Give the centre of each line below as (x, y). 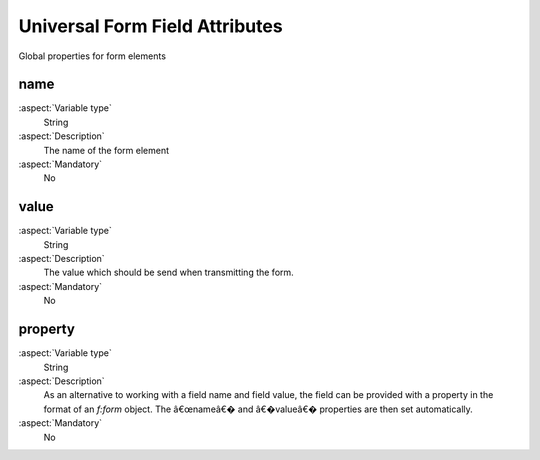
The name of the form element (106, 150)
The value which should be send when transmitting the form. (168, 272)
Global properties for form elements (92, 56)
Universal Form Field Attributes (151, 26)
